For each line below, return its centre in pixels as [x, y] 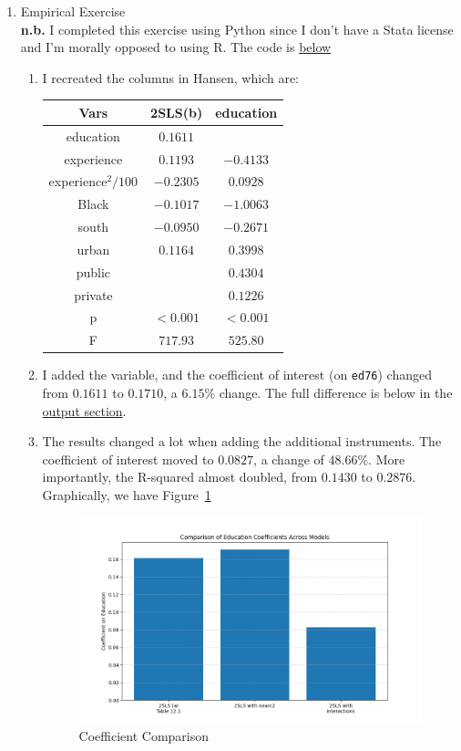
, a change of [289, 459]
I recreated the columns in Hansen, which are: [171, 77]
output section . [84, 410]
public [93, 271]
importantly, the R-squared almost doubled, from [180, 477]
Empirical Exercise [73, 11]
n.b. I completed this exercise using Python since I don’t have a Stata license [237, 29]
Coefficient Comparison [144, 736]
